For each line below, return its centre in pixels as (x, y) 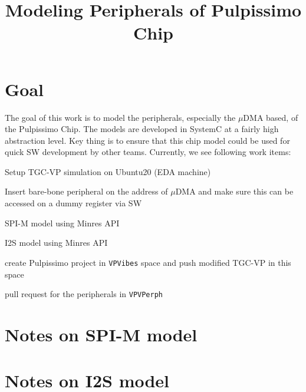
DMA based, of (271, 117)
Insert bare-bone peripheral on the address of (86, 191)
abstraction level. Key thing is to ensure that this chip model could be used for (147, 140)
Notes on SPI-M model (101, 334)
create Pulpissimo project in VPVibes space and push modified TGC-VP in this (148, 262)
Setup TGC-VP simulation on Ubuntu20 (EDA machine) (108, 171)
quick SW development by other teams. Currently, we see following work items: (148, 152)
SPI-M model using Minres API (62, 223)
